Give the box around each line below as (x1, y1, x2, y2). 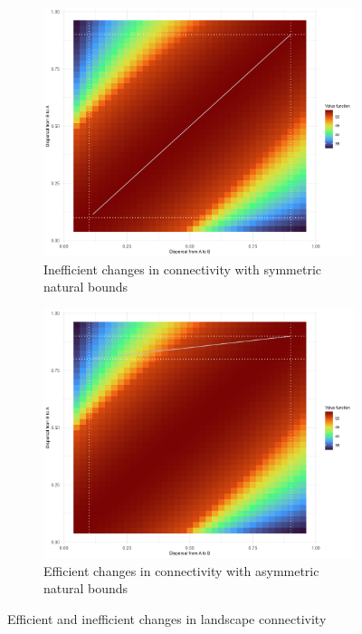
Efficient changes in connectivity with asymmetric (43, 561, 319, 580)
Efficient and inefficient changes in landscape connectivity (7, 609, 327, 628)
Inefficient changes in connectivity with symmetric (43, 259, 321, 278)
